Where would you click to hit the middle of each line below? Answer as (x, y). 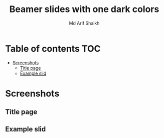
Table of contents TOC (53, 48)
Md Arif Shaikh (84, 23)
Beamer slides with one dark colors (84, 9)
